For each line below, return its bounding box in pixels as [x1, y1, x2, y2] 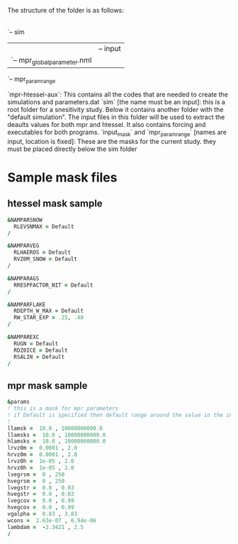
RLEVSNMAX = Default [13, 223, 74, 230]
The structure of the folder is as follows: [7, 6, 124, 14]
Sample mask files [7, 170, 118, 185]
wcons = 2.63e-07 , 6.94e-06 [7, 517, 97, 524]
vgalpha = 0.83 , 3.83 [7, 511, 78, 518]
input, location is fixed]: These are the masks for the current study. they [7, 137, 217, 145]
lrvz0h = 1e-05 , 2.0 [7, 457, 74, 465]
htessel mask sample [7, 198, 103, 210]
